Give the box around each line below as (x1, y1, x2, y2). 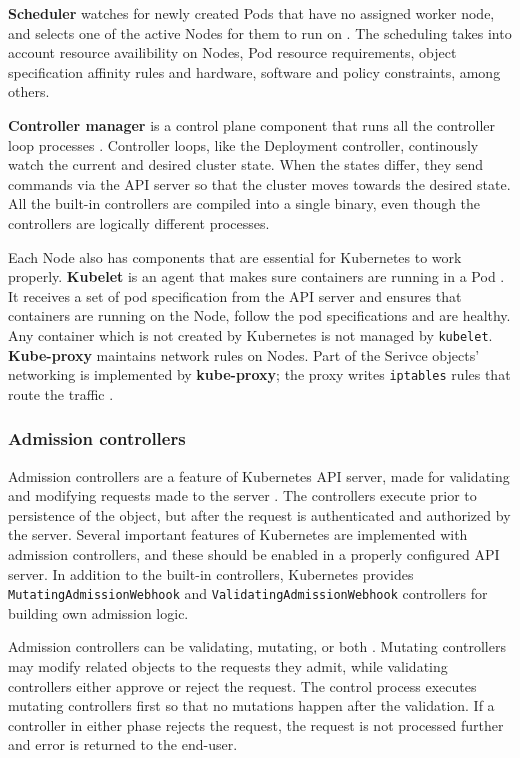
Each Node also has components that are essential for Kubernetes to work (8, 246, 462, 267)
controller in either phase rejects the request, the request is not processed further (8, 714, 504, 735)
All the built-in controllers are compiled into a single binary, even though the (8, 193, 481, 214)
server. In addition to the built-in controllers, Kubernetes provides (8, 563, 414, 584)
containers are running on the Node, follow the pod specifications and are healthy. (8, 305, 511, 326)
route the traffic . (8, 383, 114, 404)
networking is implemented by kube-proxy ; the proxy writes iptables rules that (8, 364, 511, 385)
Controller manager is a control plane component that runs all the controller (8, 114, 496, 135)
